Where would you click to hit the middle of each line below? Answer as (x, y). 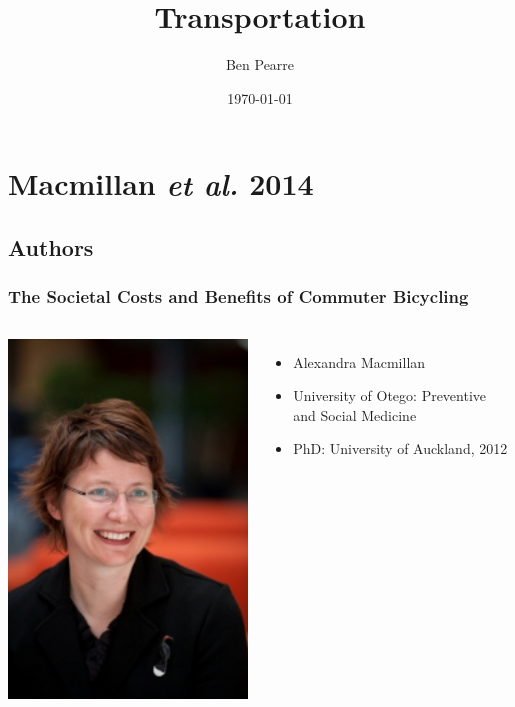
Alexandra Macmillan (359, 361)
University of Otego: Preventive (390, 395)
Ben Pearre (260, 64)
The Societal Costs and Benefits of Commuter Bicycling (238, 296)
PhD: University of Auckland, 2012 (400, 448)
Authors (51, 246)
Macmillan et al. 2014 (161, 184)
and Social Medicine (355, 414)
